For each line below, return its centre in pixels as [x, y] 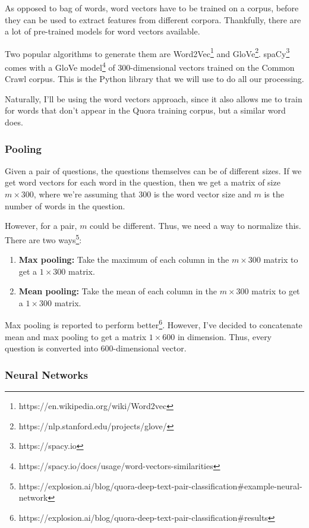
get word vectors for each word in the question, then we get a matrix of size [143, 182]
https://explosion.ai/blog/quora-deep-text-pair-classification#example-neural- [160, 485]
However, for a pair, [41, 226]
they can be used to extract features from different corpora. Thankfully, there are [153, 19]
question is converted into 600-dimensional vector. [96, 348]
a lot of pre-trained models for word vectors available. [103, 31]
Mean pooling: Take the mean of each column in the [118, 291]
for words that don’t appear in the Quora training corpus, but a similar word [145, 110]
